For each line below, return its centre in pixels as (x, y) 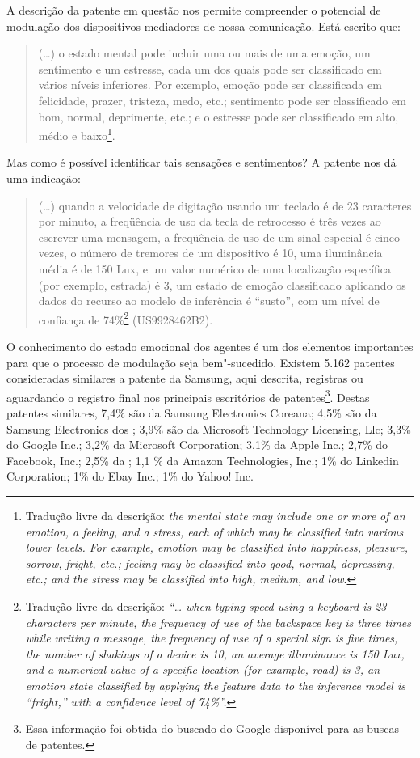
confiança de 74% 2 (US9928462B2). (126, 318)
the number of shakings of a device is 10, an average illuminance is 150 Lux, (215, 653)
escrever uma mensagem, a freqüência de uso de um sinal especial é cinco (219, 237)
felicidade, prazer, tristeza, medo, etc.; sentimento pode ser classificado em (222, 100)
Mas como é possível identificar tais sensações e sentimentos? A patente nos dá (202, 162)
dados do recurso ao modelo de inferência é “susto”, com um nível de (209, 301)
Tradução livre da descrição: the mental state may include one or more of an (215, 515)
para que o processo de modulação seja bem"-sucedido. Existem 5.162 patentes (201, 362)
